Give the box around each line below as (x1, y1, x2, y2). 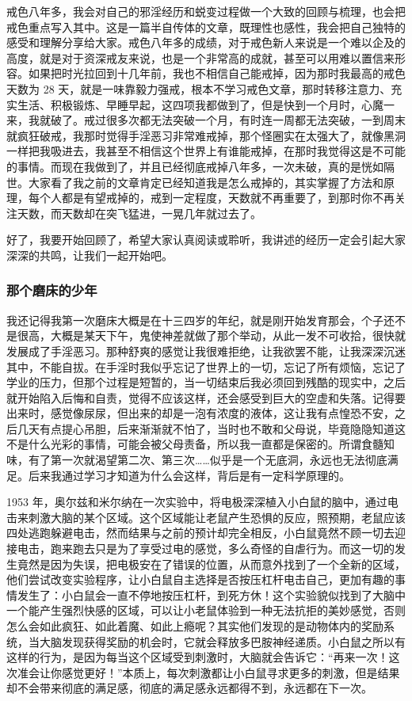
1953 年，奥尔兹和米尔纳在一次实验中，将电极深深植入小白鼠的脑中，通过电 (6, 493, 399, 510)
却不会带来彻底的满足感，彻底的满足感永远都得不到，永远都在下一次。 (6, 680, 372, 696)
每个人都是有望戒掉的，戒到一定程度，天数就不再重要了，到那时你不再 (28, 189, 395, 206)
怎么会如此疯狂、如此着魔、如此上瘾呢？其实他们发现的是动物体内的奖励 (6, 618, 383, 634)
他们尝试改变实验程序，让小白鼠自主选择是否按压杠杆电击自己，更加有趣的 (6, 571, 395, 588)
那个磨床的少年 (6, 280, 97, 300)
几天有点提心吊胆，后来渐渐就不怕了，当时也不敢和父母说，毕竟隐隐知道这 (17, 420, 406, 436)
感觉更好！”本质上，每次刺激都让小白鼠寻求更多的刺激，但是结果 (61, 664, 400, 680)
